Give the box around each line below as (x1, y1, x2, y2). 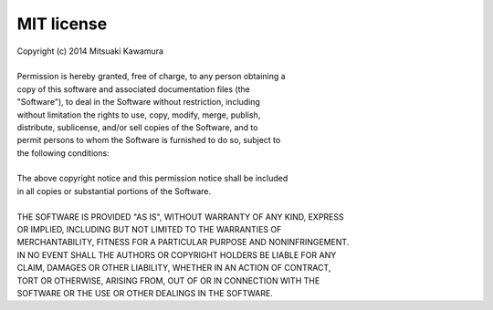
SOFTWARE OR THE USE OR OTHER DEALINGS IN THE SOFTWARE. (16, 287, 273, 298)
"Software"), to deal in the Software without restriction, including (16, 97, 260, 108)
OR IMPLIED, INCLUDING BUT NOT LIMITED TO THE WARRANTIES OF (16, 224, 282, 235)
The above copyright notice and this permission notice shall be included (16, 173, 288, 184)
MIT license (16, 14, 108, 34)
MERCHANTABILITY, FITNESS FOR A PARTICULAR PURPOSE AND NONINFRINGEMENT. (16, 237, 350, 248)
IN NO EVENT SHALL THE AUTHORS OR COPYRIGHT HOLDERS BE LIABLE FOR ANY (16, 249, 337, 260)
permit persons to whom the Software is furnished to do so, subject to (16, 135, 281, 146)
